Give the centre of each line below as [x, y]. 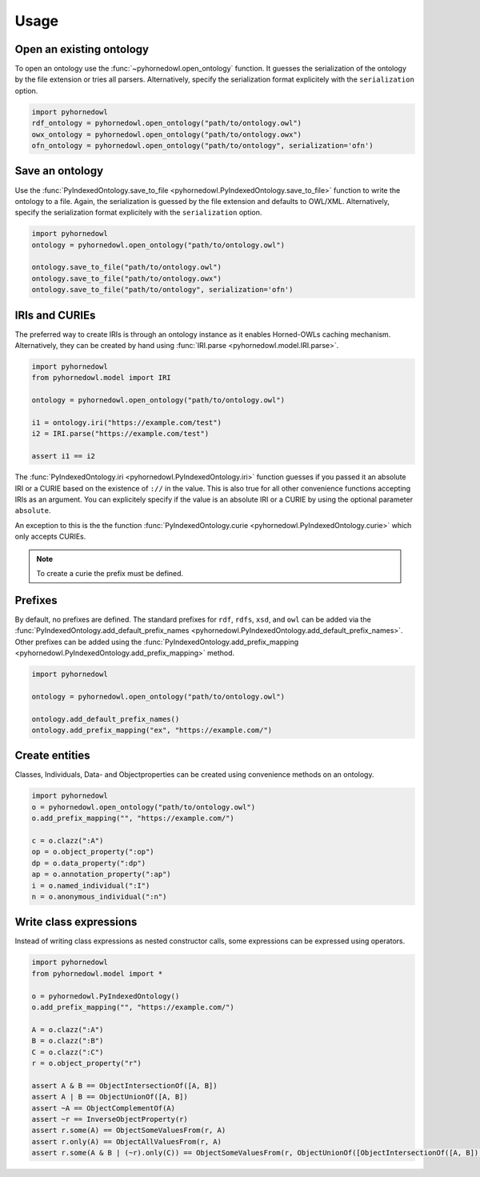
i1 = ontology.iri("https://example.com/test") [126, 423]
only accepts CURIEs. [50, 537]
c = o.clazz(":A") [68, 841]
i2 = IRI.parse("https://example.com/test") [120, 434]
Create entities [53, 756]
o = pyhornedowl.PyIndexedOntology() [106, 996]
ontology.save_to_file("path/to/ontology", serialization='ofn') [162, 290]
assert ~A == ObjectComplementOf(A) [104, 1108]
